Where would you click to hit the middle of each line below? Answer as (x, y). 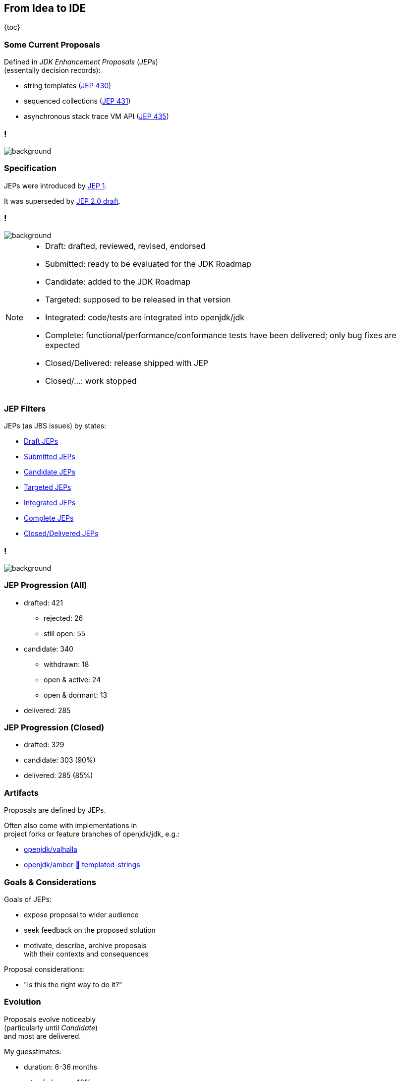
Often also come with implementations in (71, 826)
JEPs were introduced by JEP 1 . (56, 185)
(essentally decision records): (52, 70)
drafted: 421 (43, 602)
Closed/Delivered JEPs (61, 534)
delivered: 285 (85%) (58, 776)
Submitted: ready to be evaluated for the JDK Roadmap (148, 264)
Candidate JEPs (50, 472)
